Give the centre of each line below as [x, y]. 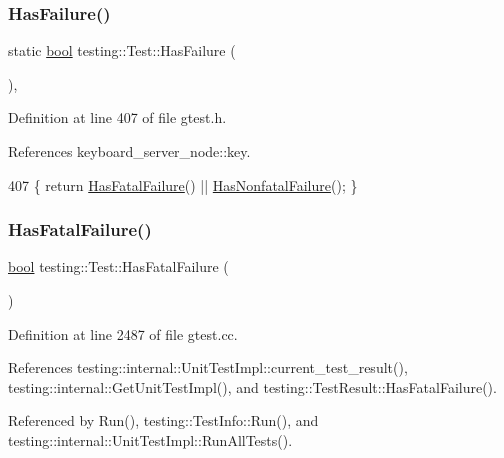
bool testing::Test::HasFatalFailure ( [118, 266]
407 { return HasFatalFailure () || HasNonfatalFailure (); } [183, 184]
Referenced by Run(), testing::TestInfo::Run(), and [163, 420]
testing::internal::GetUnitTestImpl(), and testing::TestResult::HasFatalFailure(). [252, 386]
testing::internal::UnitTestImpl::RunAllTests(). [150, 439]
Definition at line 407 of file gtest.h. [117, 117]
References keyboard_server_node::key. [129, 151]
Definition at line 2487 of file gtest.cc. [123, 333]
